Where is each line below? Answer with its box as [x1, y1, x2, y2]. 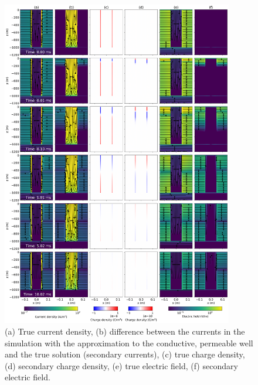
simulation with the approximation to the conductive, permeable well [5, 336, 253, 349]
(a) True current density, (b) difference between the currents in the [5, 325, 245, 338]
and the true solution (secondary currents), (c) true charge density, [5, 348, 245, 360]
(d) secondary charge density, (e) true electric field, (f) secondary [5, 359, 238, 372]
